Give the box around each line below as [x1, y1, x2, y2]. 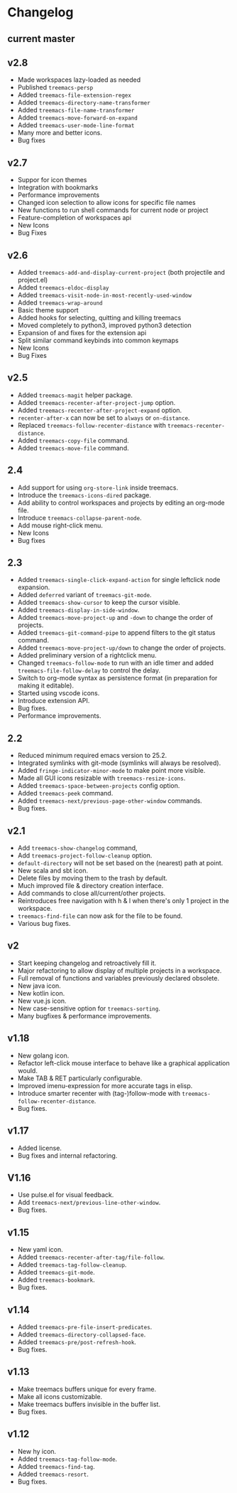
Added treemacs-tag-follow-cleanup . [17, 1260, 127, 1269]
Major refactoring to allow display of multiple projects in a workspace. [17, 966, 222, 975]
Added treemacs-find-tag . [17, 1462, 96, 1470]
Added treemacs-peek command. [17, 789, 114, 798]
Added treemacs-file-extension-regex [17, 90, 131, 100]
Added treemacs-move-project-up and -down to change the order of [17, 613, 214, 622]
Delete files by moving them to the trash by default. [17, 874, 168, 882]
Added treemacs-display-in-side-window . [17, 606, 140, 614]
